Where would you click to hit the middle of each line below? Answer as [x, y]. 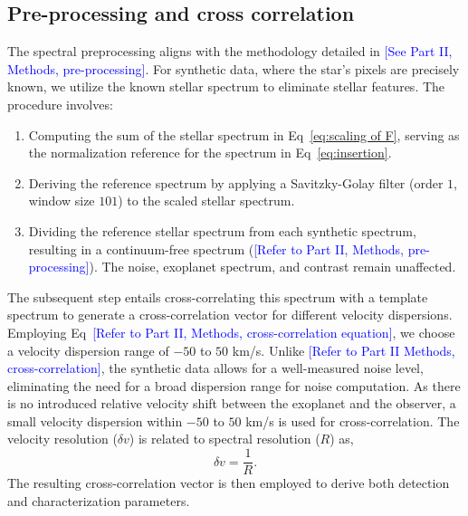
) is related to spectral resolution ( [224, 439]
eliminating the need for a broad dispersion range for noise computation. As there [234, 385]
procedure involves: [60, 104]
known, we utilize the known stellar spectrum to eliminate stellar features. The [226, 86]
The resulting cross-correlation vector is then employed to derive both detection [229, 483]
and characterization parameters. [99, 500]
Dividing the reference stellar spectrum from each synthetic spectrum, [222, 230]
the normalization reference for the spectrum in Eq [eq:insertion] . [210, 153]
